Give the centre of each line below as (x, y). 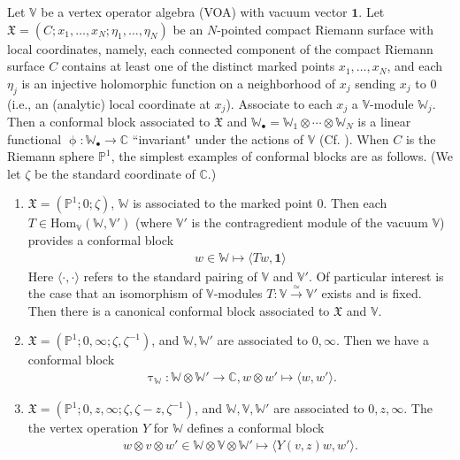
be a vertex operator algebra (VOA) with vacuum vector (194, 11)
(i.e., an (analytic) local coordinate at (109, 103)
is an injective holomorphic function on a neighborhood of (178, 83)
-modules (238, 293)
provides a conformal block (101, 240)
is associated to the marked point (223, 203)
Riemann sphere (51, 156)
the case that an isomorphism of (115, 293)
